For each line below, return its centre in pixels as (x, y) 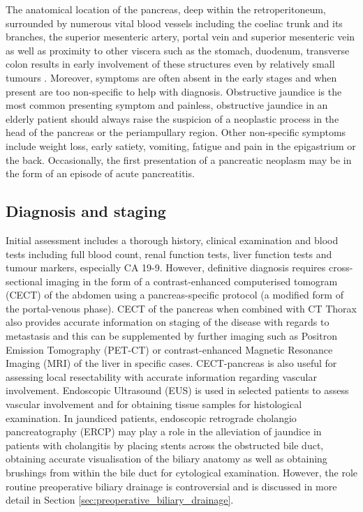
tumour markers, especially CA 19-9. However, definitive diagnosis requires (166, 268)
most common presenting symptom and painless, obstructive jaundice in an (167, 105)
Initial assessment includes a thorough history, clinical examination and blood (172, 240)
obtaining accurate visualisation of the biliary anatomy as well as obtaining (166, 459)
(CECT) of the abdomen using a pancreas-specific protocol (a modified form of (175, 295)
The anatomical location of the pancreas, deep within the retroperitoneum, (166, 9)
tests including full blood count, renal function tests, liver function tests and (169, 254)
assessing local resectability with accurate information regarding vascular (161, 376)
